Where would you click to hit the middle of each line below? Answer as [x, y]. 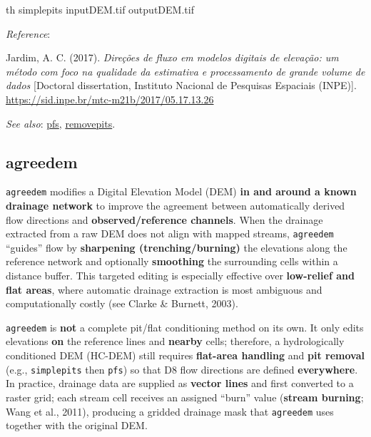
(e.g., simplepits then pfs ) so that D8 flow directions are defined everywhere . [182, 369]
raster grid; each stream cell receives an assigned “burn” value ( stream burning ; [185, 397]
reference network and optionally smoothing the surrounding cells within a [172, 261]
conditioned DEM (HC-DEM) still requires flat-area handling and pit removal [185, 355]
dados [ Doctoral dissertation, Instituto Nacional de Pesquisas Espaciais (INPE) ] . [181, 85]
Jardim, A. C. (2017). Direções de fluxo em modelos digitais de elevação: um [172, 57]
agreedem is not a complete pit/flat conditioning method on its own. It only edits [185, 327]
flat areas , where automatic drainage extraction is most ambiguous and [164, 289]
